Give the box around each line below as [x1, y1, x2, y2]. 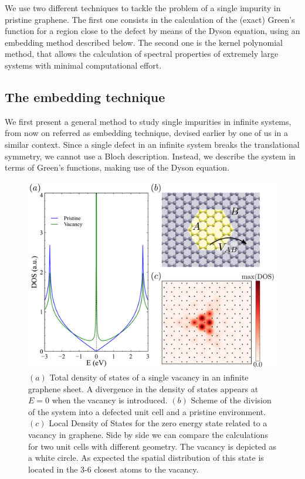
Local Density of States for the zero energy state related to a [49, 417, 267, 429]
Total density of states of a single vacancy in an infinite [49, 371, 249, 383]
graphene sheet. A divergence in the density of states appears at [28, 382, 259, 395]
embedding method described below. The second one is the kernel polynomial [5, 36, 283, 48]
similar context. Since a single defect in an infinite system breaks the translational [5, 138, 300, 150]
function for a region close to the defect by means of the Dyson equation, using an [5, 25, 300, 37]
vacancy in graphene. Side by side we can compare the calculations [28, 428, 268, 440]
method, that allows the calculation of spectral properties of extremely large [5, 47, 279, 60]
